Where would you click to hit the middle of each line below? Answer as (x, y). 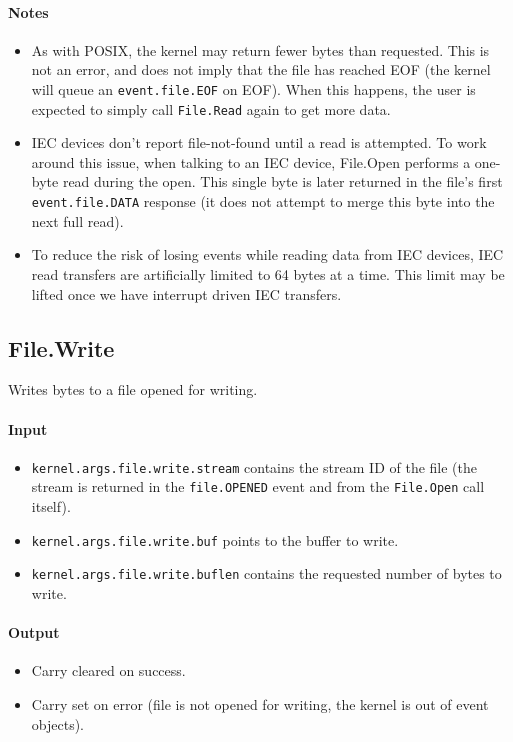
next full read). (77, 220)
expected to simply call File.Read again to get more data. (211, 108)
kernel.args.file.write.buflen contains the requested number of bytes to (266, 573)
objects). (57, 723)
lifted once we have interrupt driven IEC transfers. (186, 293)
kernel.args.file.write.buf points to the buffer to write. (215, 539)
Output (34, 632)
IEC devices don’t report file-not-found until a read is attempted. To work (259, 142)
